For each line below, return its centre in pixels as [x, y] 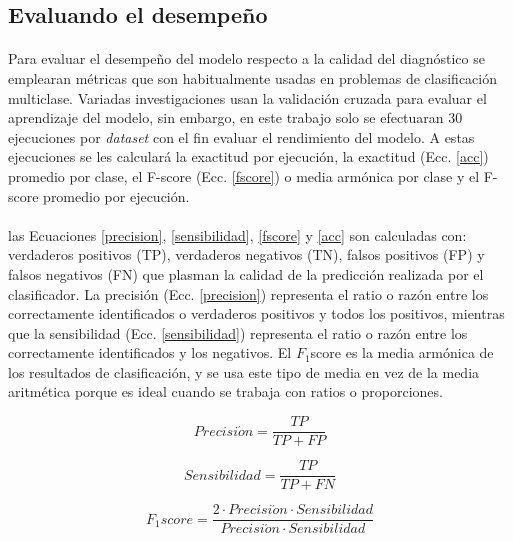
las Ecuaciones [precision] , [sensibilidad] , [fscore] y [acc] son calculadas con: [237, 234]
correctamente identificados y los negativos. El [150, 352]
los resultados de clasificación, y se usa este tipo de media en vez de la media [244, 371]
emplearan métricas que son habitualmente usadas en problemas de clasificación [252, 77]
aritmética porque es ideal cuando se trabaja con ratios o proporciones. [225, 391]
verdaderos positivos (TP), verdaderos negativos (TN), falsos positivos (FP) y [246, 254]
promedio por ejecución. [116, 195]
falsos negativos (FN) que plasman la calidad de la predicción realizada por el [246, 273]
